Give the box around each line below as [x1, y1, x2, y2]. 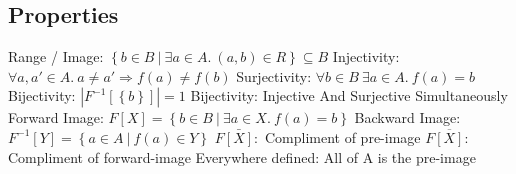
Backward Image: [354, 107, 461, 128]
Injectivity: [332, 46, 400, 67]
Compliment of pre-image [264, 126, 421, 147]
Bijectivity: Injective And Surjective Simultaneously [190, 85, 508, 106]
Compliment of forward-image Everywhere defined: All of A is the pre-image [8, 146, 476, 167]
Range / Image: [8, 46, 104, 67]
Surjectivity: [236, 65, 312, 86]
